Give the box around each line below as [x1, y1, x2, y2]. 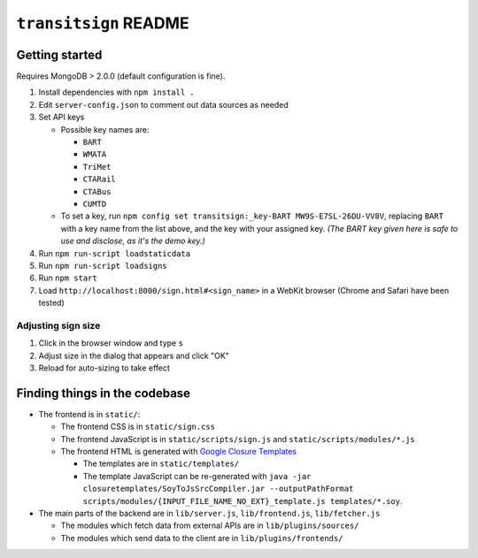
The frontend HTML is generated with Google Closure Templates [60, 447, 297, 457]
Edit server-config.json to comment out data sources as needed [38, 99, 289, 110]
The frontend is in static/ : [38, 409, 141, 419]
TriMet [82, 162, 112, 172]
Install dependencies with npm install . [38, 87, 195, 97]
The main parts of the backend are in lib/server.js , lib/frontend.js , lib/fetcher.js [38, 508, 381, 519]
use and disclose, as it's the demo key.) [60, 235, 205, 247]
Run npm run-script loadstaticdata [38, 248, 190, 258]
